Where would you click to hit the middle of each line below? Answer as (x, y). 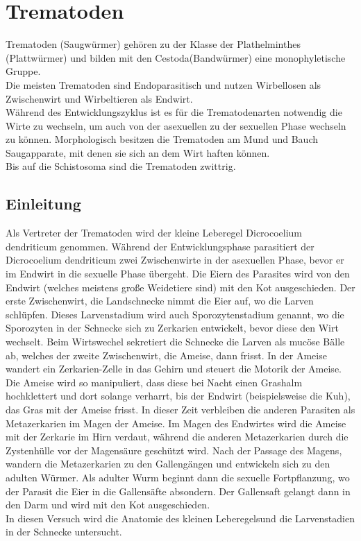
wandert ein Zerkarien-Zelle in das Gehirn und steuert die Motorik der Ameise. (174, 369)
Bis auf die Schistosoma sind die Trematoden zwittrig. (121, 166)
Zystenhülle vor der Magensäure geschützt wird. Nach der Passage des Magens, (174, 450)
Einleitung (43, 204)
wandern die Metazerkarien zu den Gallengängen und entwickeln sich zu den (168, 464)
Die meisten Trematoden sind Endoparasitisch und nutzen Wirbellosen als (163, 84)
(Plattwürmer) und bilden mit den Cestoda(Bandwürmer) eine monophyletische (176, 57)
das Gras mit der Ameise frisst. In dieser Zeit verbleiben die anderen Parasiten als (180, 409)
